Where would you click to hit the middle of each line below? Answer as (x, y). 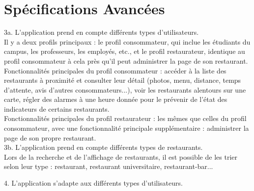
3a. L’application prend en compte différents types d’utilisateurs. (101, 32)
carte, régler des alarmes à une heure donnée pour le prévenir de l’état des (116, 99)
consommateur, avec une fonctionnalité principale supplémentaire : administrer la (127, 128)
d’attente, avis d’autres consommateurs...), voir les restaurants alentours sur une (125, 89)
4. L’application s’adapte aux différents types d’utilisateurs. (93, 183)
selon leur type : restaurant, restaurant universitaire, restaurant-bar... (109, 166)
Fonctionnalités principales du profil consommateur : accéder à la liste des (115, 70)
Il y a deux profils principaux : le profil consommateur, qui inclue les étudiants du (127, 41)
